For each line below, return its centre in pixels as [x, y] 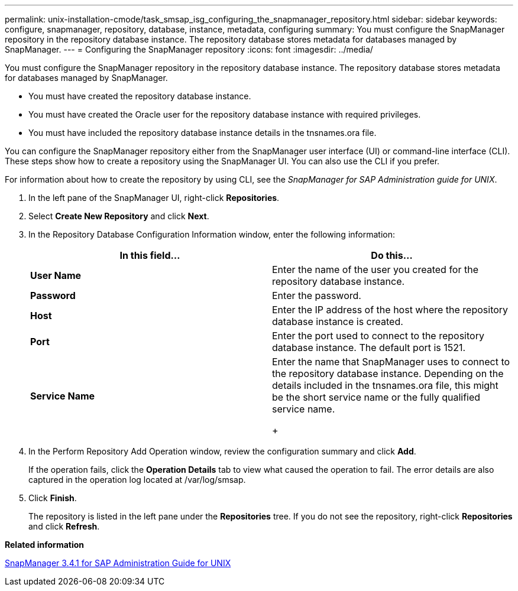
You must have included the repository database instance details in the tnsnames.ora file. [203, 133]
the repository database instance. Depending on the [388, 374]
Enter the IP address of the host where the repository [390, 310]
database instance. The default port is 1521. [369, 348]
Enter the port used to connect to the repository [378, 336]
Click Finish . [53, 498]
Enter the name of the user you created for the [375, 269]
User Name [56, 275]
